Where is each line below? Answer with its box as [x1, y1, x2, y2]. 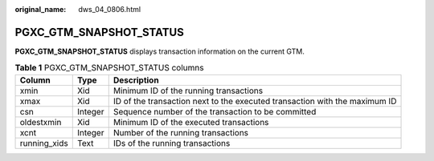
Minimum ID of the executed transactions [113, 116, 269, 127]
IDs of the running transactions [113, 137, 231, 148]
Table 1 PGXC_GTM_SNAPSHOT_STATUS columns [14, 62, 204, 74]
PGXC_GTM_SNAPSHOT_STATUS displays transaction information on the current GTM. [14, 46, 305, 56]
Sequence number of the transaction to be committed [113, 106, 317, 117]
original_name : [14, 5, 67, 14]
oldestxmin [19, 116, 62, 127]
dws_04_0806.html [78, 5, 141, 14]
